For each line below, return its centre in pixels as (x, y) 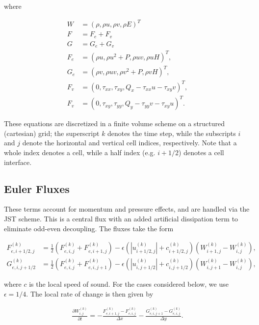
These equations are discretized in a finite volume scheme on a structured (115, 123)
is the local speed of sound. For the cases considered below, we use (129, 284)
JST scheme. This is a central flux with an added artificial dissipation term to (121, 218)
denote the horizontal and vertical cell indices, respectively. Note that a (129, 143)
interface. (18, 162)
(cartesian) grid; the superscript (52, 133)
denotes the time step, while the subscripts (172, 133)
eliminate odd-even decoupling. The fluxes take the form (89, 228)
